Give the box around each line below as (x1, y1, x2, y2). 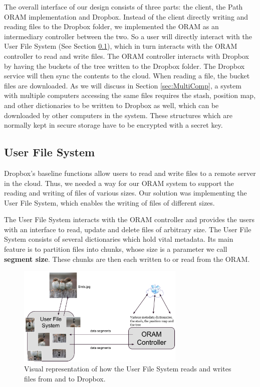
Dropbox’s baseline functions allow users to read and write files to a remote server (4, 167, 256, 178)
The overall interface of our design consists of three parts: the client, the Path (4, 2, 243, 12)
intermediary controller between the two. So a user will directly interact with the (4, 31, 252, 41)
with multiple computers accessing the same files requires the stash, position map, (4, 90, 256, 101)
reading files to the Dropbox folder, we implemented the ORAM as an (4, 21, 219, 32)
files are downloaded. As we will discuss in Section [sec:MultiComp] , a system (4, 80, 241, 90)
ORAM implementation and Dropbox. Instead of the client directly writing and (4, 11, 248, 22)
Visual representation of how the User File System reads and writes (24, 363, 231, 374)
